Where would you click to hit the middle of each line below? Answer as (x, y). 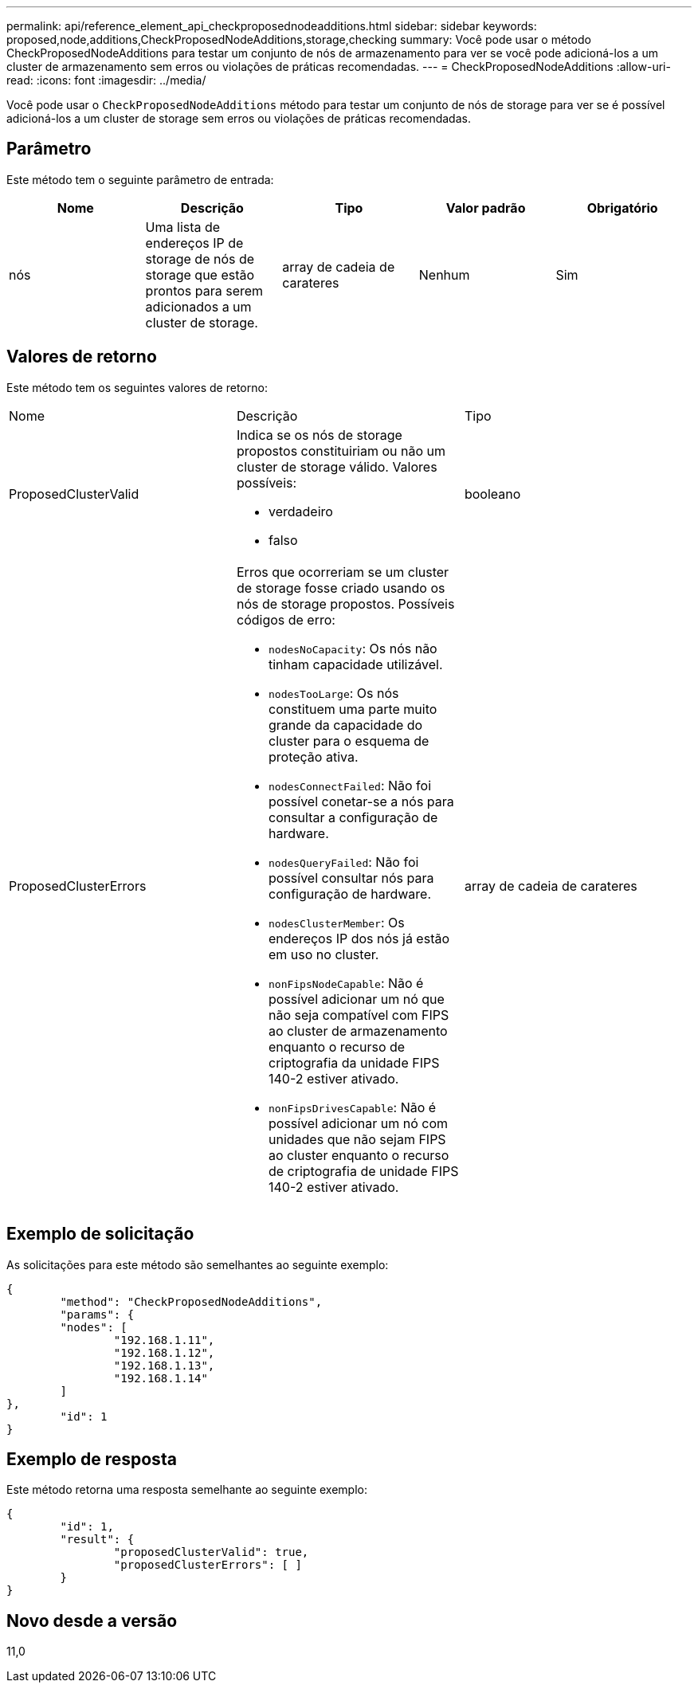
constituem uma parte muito (353, 709)
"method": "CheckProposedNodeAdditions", (191, 1301)
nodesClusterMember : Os (336, 922)
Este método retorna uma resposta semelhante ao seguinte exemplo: (187, 1490)
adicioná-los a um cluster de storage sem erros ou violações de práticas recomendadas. (239, 118)
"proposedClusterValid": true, (211, 1552)
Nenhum (444, 274)
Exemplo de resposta (92, 1459)
